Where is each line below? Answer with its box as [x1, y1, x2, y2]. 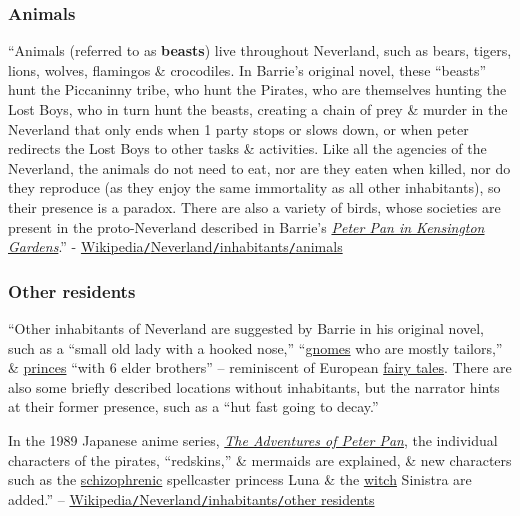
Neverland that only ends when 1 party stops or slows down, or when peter [8, 118, 469, 139]
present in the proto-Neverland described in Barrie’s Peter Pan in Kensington [8, 216, 485, 237]
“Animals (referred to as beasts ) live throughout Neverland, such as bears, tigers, [8, 40, 512, 61]
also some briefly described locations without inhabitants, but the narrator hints [8, 376, 500, 397]
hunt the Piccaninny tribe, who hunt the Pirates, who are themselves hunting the [8, 79, 507, 100]
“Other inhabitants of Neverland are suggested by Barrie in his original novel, [8, 318, 484, 339]
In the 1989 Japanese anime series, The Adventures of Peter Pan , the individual [8, 430, 498, 450]
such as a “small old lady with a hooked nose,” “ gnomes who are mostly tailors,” [8, 337, 503, 358]
